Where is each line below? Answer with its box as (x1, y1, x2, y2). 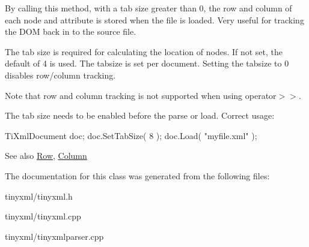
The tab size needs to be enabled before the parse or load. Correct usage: (5, 109, 275, 122)
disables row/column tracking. (5, 68, 116, 81)
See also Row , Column (5, 149, 87, 162)
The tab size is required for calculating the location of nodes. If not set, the (5, 45, 283, 58)
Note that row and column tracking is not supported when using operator (5, 89, 277, 101)
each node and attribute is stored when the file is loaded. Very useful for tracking (5, 13, 304, 26)
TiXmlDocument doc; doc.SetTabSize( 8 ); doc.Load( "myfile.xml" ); (5, 129, 257, 141)
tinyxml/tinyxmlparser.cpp (5, 230, 104, 242)
